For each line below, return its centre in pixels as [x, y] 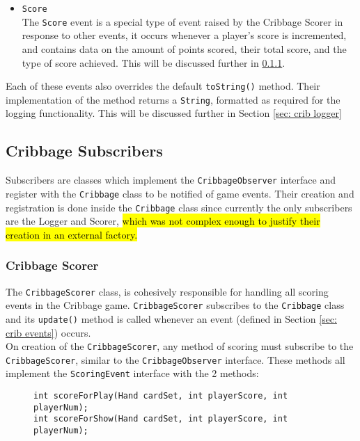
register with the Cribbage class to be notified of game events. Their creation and [180, 193]
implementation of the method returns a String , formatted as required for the [173, 99]
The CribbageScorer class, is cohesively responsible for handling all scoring [167, 291]
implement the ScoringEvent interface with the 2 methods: [132, 373]
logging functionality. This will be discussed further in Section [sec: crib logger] [174, 113]
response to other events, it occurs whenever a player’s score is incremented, [184, 35]
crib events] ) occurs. [48, 332]
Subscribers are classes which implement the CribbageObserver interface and [171, 180]
